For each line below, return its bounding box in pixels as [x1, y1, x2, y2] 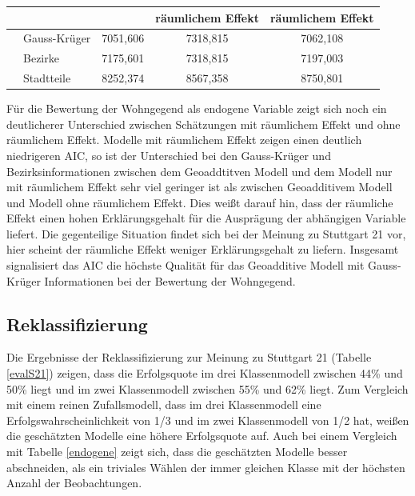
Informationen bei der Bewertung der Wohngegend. [44, 272, 296, 289]
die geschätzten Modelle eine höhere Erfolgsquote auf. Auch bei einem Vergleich [6, 427, 397, 444]
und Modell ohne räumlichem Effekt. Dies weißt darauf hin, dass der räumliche [6, 194, 393, 210]
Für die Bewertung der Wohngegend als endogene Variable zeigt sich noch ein [6, 100, 387, 117]
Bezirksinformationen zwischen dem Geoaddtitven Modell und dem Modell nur [6, 162, 393, 179]
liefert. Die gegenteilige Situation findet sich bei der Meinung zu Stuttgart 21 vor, [6, 225, 406, 242]
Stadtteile [23, 70, 71, 86]
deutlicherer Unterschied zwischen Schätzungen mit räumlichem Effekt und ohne [6, 115, 401, 132]
